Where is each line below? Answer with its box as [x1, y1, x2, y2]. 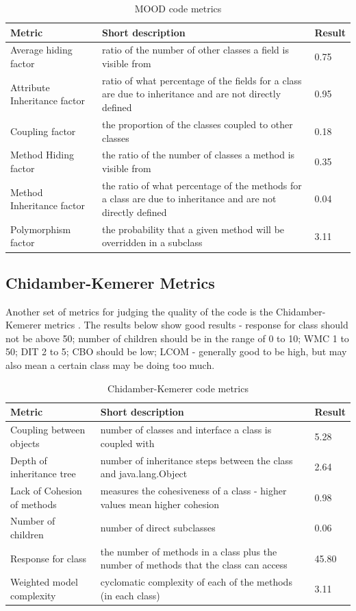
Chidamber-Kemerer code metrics [107, 381, 249, 395]
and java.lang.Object [100, 466, 188, 481]
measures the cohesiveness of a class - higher [100, 483, 287, 497]
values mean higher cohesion [100, 496, 220, 511]
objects [10, 435, 40, 450]
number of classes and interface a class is [100, 422, 272, 437]
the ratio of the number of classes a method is [101, 147, 295, 162]
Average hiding [10, 43, 73, 57]
